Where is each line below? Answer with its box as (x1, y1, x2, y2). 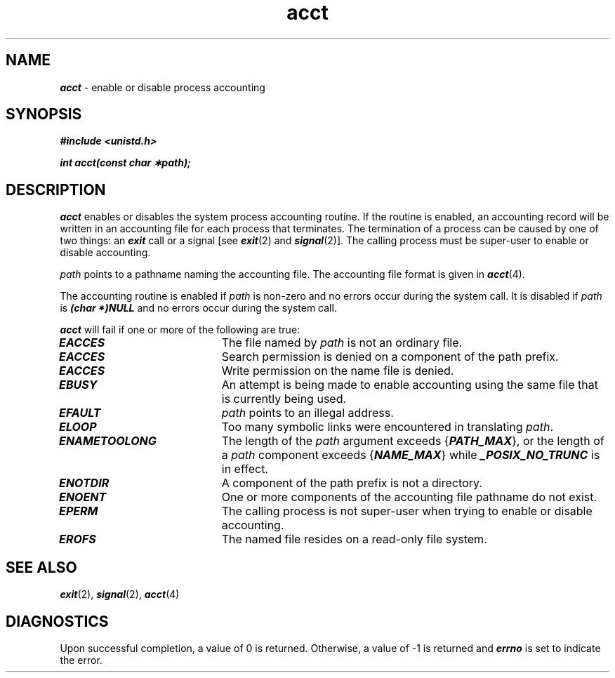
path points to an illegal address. (221, 406, 394, 420)
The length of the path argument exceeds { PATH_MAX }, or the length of (221, 434, 604, 448)
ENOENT (59, 490, 107, 505)
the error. (60, 653, 102, 666)
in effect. (221, 462, 268, 477)
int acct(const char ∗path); (60, 157, 191, 169)
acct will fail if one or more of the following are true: (60, 324, 300, 336)
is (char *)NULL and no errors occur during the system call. (60, 302, 337, 314)
